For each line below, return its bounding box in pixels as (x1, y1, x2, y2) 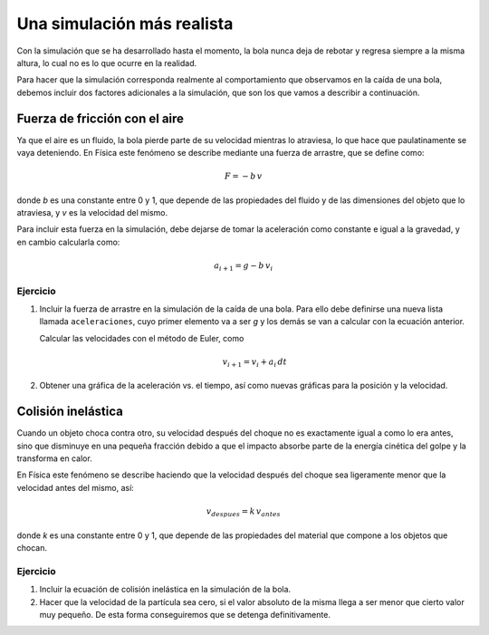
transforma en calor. (16, 453, 92, 464)
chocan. (16, 542, 47, 553)
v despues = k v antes (206, 506, 281, 518)
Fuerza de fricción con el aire (16, 111, 185, 126)
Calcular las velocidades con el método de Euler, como (39, 332, 244, 343)
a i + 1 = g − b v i (214, 260, 273, 273)
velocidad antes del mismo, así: (16, 482, 135, 493)
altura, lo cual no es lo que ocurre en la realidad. (16, 57, 197, 68)
